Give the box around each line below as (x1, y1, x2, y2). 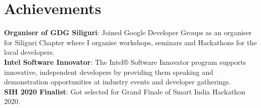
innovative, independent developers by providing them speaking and (4, 66, 214, 77)
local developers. (4, 47, 55, 57)
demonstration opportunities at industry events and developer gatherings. (4, 76, 231, 87)
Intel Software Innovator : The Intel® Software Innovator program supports (4, 56, 246, 67)
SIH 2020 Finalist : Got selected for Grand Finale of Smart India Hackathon (4, 86, 245, 96)
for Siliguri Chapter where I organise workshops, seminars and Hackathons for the (4, 37, 257, 47)
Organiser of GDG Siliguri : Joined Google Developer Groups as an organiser (4, 27, 252, 38)
